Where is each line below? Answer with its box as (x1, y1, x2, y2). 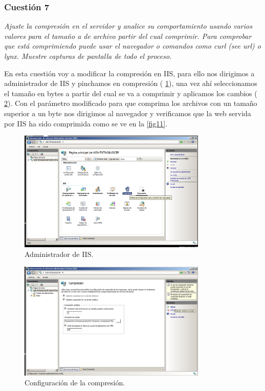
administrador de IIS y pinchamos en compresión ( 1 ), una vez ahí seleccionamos (4, 78, 257, 89)
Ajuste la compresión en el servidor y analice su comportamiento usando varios (4, 20, 252, 31)
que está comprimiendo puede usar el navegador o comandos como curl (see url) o (4, 40, 261, 51)
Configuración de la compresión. (25, 377, 125, 388)
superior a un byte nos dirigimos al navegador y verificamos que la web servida (4, 107, 251, 118)
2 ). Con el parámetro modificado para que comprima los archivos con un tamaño (4, 98, 257, 108)
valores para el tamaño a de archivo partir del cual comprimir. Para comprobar (4, 30, 252, 41)
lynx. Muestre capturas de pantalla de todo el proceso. (4, 51, 172, 61)
